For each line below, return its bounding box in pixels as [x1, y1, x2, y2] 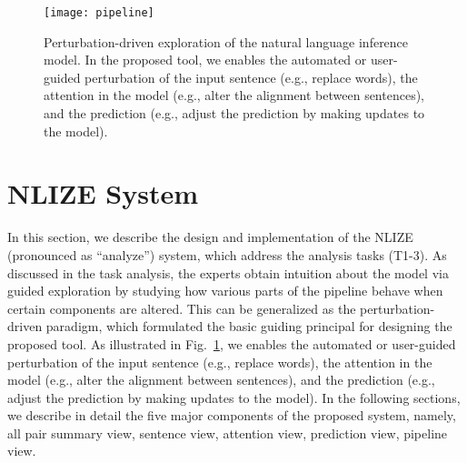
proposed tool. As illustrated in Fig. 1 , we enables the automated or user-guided [7, 334, 456, 353]
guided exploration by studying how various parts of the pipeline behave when [7, 281, 443, 300]
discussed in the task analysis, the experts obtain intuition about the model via [7, 263, 449, 282]
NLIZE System [7, 175, 199, 212]
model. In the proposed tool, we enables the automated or [44, 50, 367, 69]
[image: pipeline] [44, 6, 154, 19]
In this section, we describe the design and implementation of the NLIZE [7, 227, 413, 247]
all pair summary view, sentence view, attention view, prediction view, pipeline [7, 423, 448, 442]
